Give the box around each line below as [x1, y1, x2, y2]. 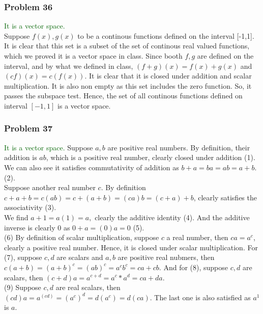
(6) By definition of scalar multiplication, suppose [4, 232, 159, 243]
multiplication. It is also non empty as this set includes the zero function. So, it [4, 80, 252, 91]
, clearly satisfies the [193, 192, 257, 202]
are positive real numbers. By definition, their [107, 142, 250, 152]
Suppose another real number [4, 182, 96, 193]
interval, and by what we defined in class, [4, 60, 133, 71]
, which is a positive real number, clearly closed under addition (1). [46, 152, 255, 163]
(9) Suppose [4, 282, 41, 293]
